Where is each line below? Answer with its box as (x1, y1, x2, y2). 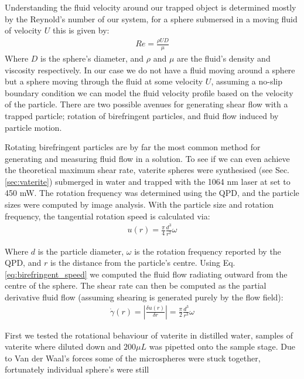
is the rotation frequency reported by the (134, 245, 281, 257)
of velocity (5, 24, 42, 36)
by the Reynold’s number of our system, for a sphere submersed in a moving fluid (5, 12, 298, 25)
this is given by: (52, 24, 110, 36)
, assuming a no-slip (211, 75, 282, 87)
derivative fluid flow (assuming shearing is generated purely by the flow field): (5, 290, 283, 303)
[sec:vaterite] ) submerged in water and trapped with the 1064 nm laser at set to (5, 175, 291, 187)
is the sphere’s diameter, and (40, 52, 144, 64)
